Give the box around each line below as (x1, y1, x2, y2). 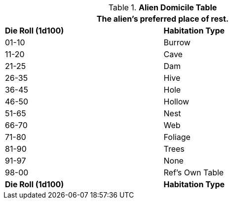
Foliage (163, 132, 191, 142)
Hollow (163, 97, 190, 106)
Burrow (163, 37, 191, 47)
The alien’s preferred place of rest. (96, 14, 229, 24)
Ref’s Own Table (163, 168, 224, 177)
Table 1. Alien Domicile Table (108, 2, 217, 12)
